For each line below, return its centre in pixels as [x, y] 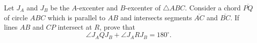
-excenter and [97, 7]
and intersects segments [156, 17]
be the [60, 7]
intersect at [75, 27]
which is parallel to [77, 17]
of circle [16, 17]
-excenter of [143, 7]
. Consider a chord [213, 7]
